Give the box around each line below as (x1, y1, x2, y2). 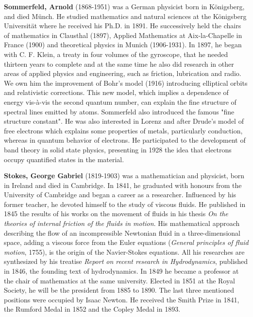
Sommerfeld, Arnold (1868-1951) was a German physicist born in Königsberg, (4, 1, 245, 11)
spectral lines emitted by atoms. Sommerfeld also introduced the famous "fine (4, 106, 235, 116)
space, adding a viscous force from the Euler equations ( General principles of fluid (4, 237, 249, 247)
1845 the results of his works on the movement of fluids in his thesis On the (4, 208, 228, 219)
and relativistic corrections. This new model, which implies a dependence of (4, 87, 229, 97)
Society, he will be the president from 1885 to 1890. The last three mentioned (4, 285, 234, 295)
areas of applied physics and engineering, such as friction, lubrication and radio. (4, 68, 241, 78)
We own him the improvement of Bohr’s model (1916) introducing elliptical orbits (4, 77, 248, 88)
